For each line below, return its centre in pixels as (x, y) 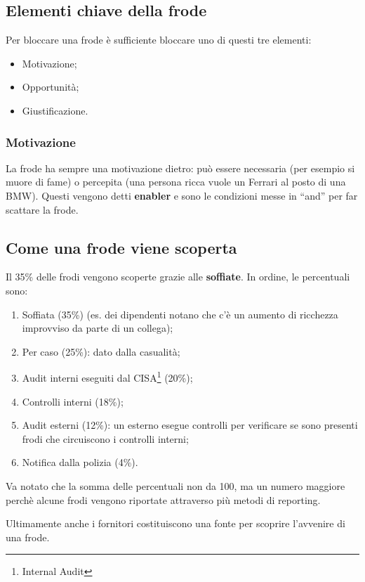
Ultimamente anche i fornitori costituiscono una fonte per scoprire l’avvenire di (175, 523)
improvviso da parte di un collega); (98, 328)
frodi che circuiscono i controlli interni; (105, 438)
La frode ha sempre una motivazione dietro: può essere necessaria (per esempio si (180, 168)
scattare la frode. (42, 209)
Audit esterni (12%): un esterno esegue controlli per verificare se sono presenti (190, 425)
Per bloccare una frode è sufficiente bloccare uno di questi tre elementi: (159, 40)
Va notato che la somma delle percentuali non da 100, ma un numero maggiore (175, 485)
